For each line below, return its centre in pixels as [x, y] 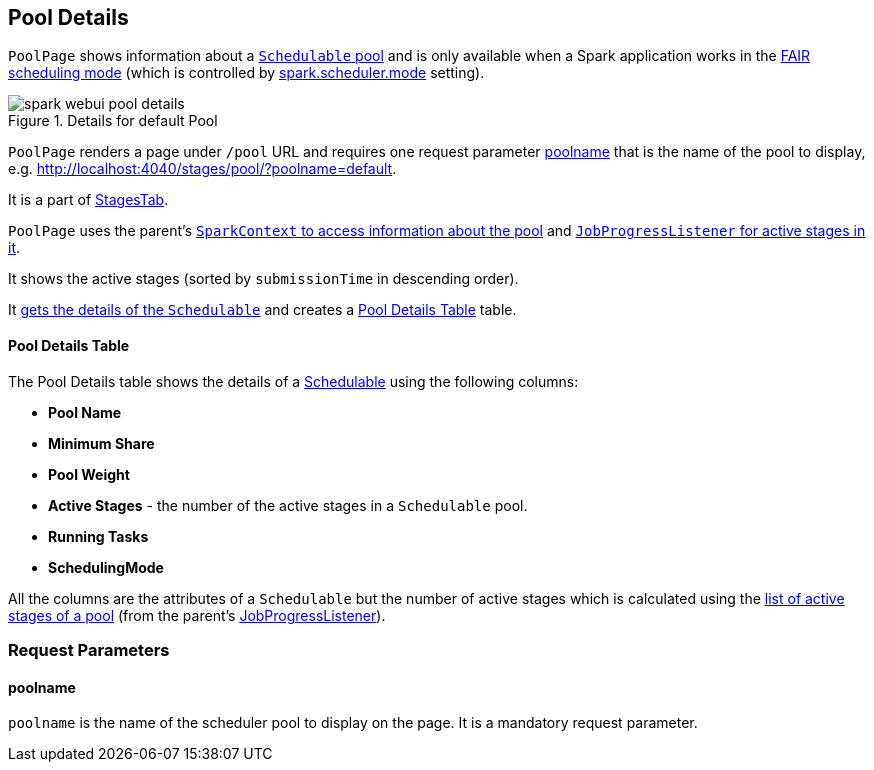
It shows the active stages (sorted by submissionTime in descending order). [263, 279]
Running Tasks [98, 536]
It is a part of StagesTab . [88, 200]
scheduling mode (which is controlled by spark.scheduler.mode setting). [246, 73]
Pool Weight [89, 474]
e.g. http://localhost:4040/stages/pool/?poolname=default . [202, 169]
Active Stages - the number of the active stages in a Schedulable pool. [288, 505]
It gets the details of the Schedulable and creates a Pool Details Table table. [262, 310]
